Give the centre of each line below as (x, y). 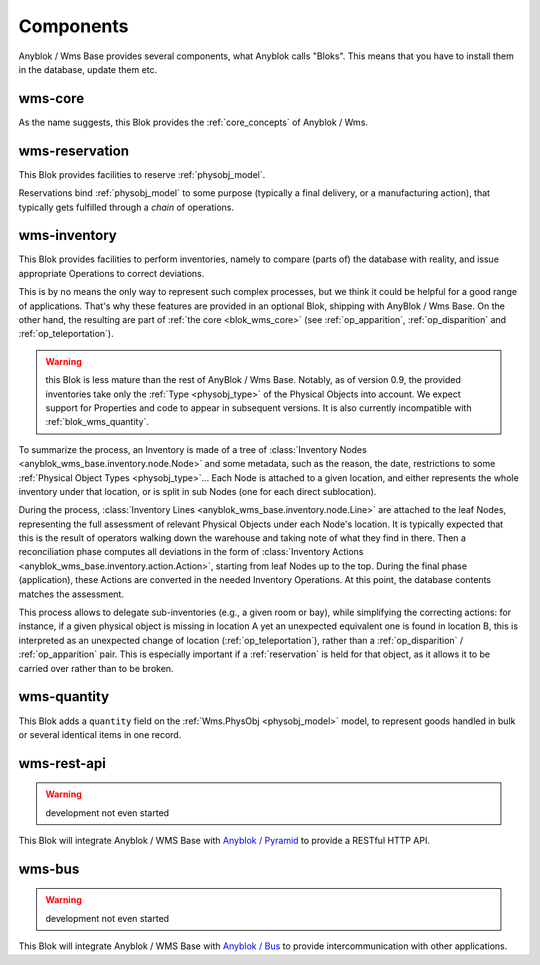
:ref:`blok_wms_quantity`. (97, 422)
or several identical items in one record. (100, 734)
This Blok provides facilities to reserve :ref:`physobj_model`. (142, 174)
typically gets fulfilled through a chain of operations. (126, 207)
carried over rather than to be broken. (96, 668)
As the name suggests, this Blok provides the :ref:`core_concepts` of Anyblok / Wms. (193, 122)
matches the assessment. (71, 594)
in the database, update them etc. (88, 69)
